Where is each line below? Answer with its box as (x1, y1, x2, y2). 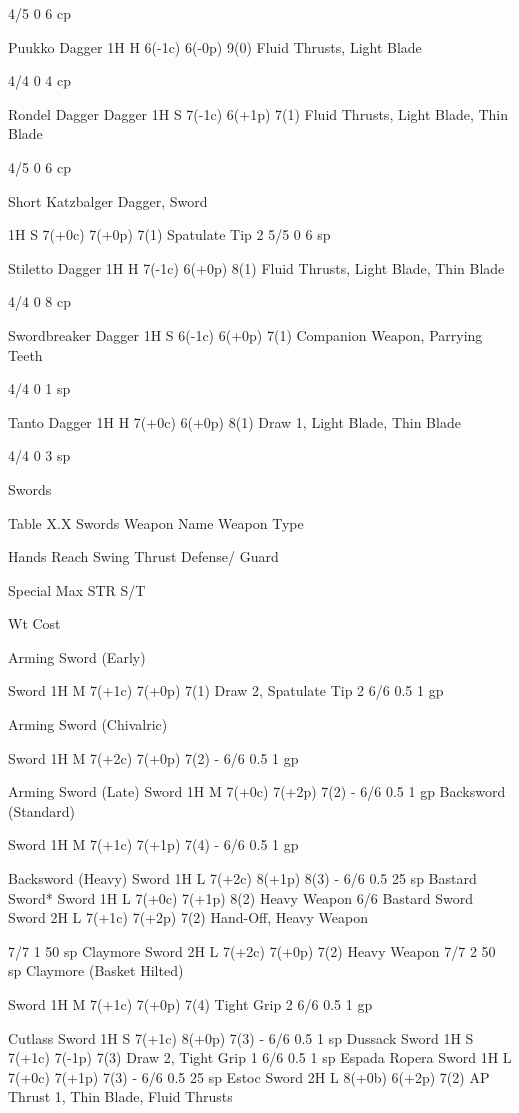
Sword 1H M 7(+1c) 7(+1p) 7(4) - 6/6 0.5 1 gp (8, 834, 299, 855)
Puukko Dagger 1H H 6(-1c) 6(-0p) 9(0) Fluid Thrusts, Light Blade (8, 36, 422, 57)
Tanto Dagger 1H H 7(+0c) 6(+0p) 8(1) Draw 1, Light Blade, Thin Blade (8, 411, 461, 432)
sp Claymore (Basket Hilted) (8, 960, 184, 981)
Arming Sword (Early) (8, 646, 146, 667)
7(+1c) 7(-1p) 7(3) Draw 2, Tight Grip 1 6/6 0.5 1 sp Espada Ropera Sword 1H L (8, 1047, 512, 1068)
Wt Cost (8, 613, 61, 634)
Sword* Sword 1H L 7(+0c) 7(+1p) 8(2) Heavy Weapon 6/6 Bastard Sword (8, 887, 473, 908)
